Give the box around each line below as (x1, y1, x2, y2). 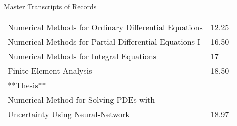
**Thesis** (8, 79, 46, 91)
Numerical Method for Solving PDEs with (8, 93, 155, 105)
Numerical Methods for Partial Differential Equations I (8, 35, 201, 47)
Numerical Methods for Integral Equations (8, 50, 157, 62)
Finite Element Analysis (8, 64, 92, 76)
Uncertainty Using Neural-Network (8, 108, 130, 120)
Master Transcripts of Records (4, 1, 97, 11)
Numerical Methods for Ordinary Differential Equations (8, 21, 203, 33)
